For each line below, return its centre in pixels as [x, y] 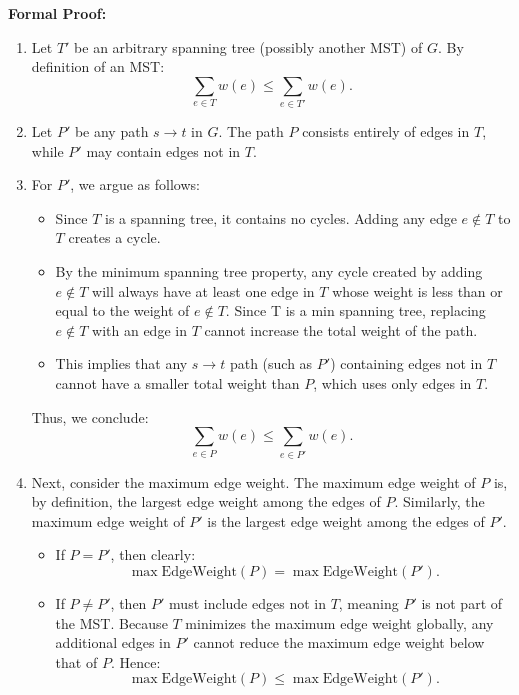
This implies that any [121, 363]
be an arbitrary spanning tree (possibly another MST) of [248, 46]
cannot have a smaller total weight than [177, 383]
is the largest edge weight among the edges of [346, 520]
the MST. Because [111, 622]
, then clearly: [153, 554]
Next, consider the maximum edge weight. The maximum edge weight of [253, 481]
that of [76, 661]
